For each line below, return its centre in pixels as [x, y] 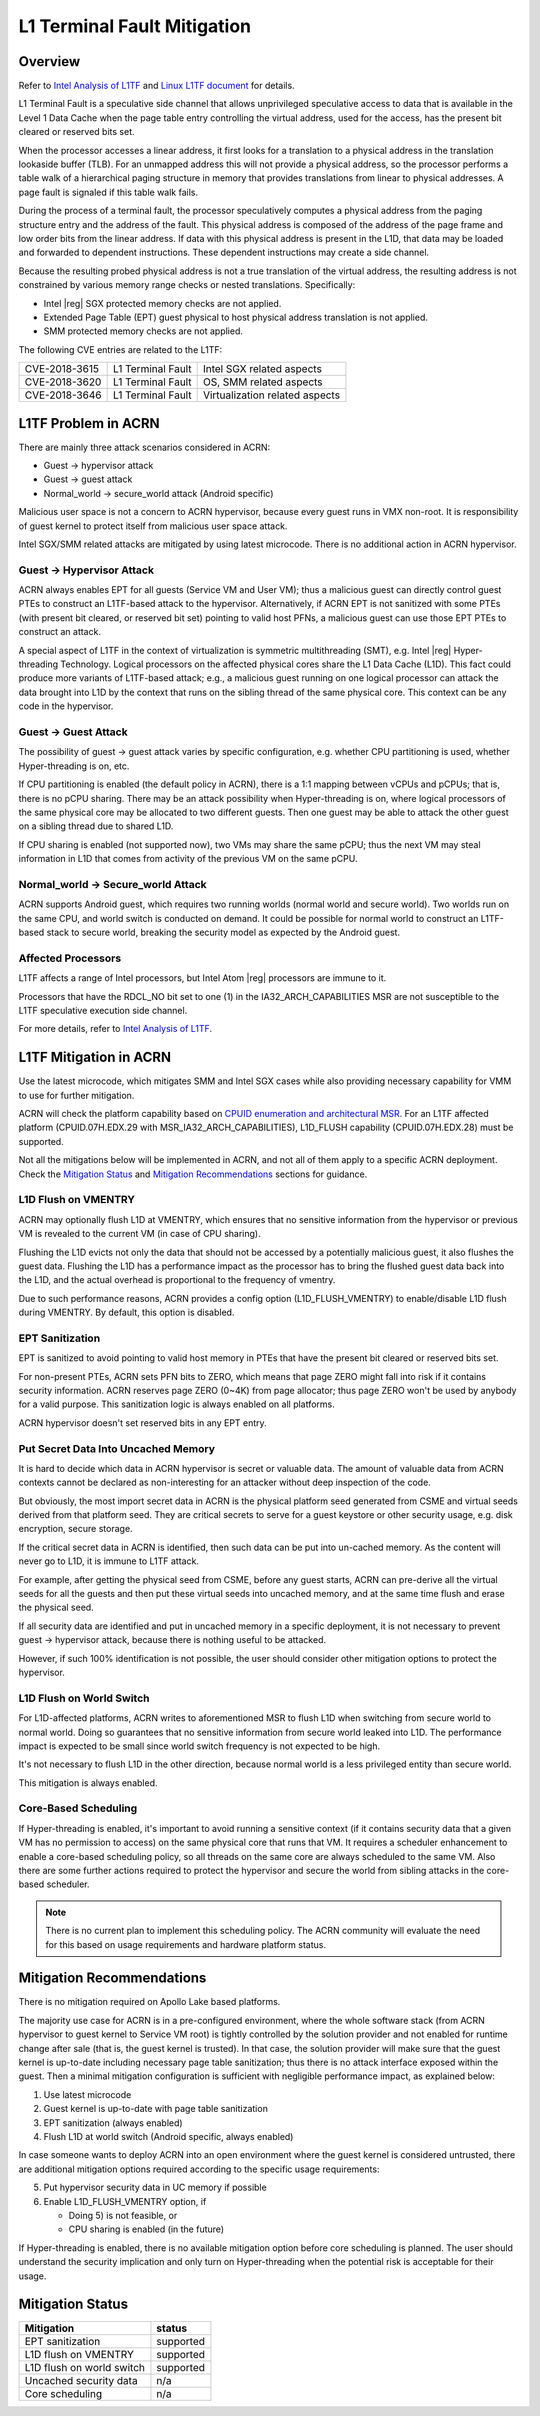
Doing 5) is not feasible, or [123, 2215]
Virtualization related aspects [271, 395]
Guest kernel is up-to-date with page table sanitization [156, 2109]
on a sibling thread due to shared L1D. [96, 826]
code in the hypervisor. [66, 706]
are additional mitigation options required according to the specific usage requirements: [199, 2169]
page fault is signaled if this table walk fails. [108, 192]
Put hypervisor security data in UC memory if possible [155, 2187]
